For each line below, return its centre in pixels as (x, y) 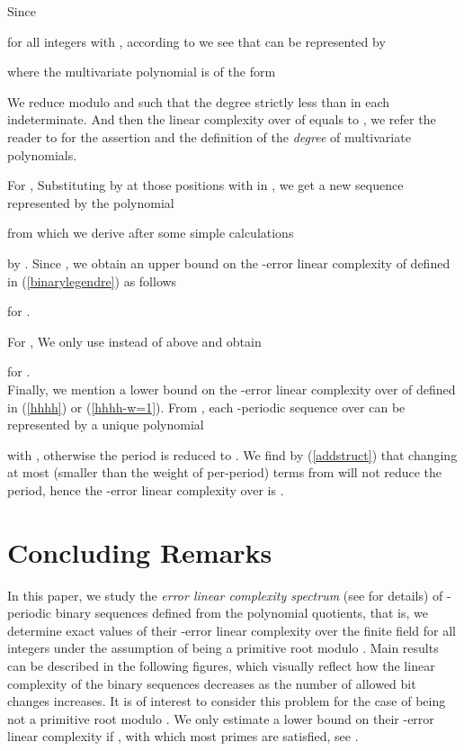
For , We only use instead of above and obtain (134, 341)
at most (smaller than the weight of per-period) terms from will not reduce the (225, 472)
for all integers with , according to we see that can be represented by (196, 41)
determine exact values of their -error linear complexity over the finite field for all (232, 630)
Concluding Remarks (140, 552)
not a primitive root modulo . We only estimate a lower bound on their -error (221, 718)
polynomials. (42, 154)
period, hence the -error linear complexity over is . (146, 489)
